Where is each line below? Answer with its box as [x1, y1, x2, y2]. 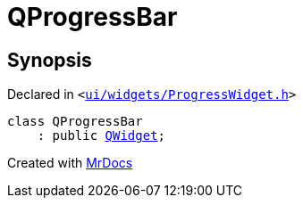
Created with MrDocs [7, 155, 133, 171]
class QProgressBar [7, 114, 143, 129]
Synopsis [7, 48, 92, 71]
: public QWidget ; [37, 128, 166, 143]
